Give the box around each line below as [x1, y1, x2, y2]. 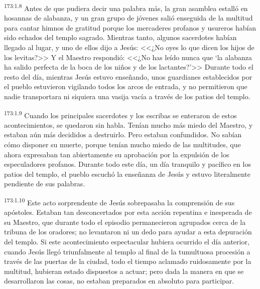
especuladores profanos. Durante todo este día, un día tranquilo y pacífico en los [4, 159, 251, 169]
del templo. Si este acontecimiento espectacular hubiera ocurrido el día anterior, [4, 236, 249, 247]
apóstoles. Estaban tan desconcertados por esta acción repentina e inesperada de [4, 207, 252, 217]
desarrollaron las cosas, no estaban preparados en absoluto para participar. [4, 275, 234, 286]
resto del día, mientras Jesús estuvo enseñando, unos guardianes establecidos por [4, 71, 252, 82]
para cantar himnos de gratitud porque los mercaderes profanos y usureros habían [4, 22, 256, 33]
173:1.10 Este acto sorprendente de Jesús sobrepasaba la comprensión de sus [4, 196, 235, 207]
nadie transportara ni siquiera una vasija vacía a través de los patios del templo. [4, 91, 250, 101]
